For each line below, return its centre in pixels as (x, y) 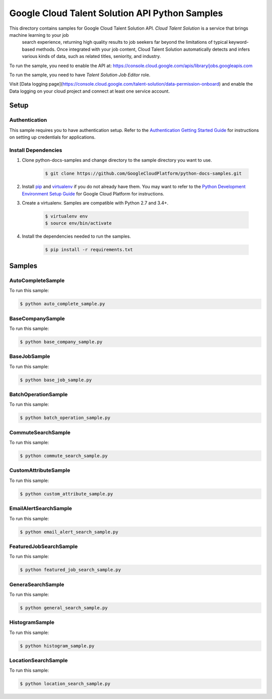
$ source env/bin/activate (78, 223)
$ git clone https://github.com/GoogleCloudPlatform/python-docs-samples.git (143, 173)
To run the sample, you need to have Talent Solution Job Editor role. (80, 75)
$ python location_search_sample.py (65, 684)
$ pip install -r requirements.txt (89, 250)
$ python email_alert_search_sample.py (69, 532)
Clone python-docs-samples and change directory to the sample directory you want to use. (117, 160)
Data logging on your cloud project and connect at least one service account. (89, 91)
